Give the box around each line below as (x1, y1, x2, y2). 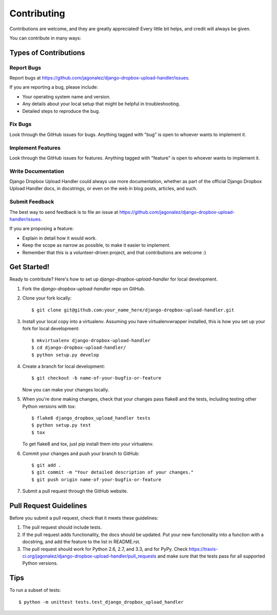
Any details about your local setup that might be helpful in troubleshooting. (22, 101, 181, 107)
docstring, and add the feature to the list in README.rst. (22, 539, 141, 545)
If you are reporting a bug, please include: (9, 84, 98, 90)
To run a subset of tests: (9, 587, 61, 593)
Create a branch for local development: (22, 363, 105, 369)
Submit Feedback (9, 198, 54, 205)
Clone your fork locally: (22, 295, 72, 301)
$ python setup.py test (31, 422, 91, 428)
